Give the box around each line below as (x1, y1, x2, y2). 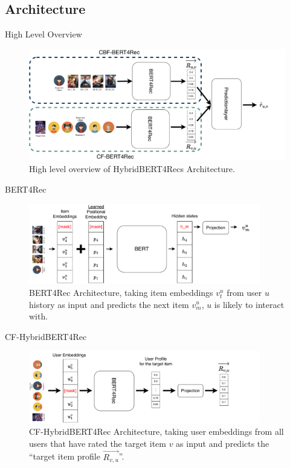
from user (227, 286, 262, 298)
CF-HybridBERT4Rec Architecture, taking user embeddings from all (29, 425, 284, 438)
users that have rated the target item (29, 437, 166, 449)
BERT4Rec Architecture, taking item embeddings (29, 286, 213, 298)
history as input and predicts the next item (29, 298, 189, 310)
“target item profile (29, 450, 100, 463)
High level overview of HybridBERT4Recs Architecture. (29, 162, 235, 175)
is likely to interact (214, 298, 285, 310)
